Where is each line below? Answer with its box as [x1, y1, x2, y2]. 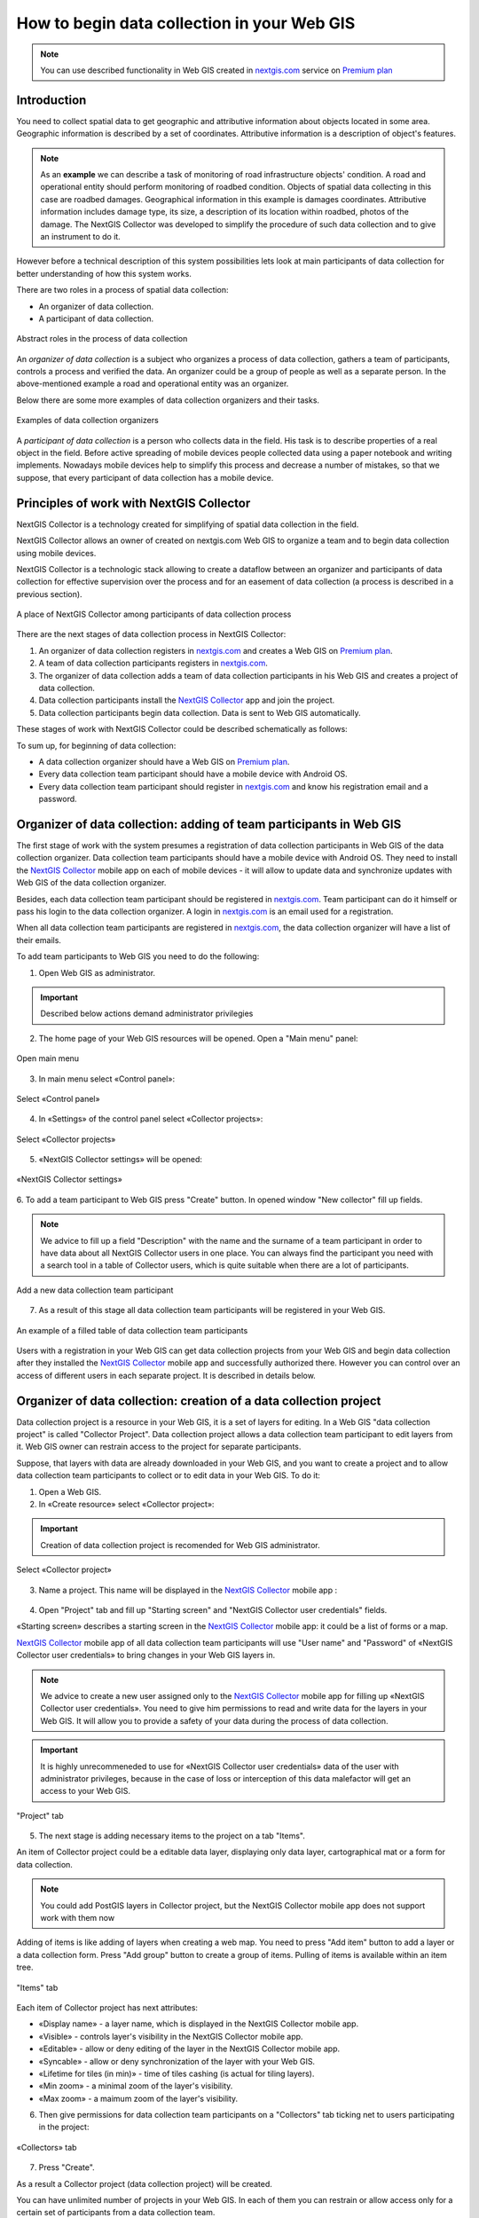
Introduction [16, 92, 87, 107]
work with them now [40, 1913, 115, 1923]
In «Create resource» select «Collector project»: [38, 1499, 215, 1510]
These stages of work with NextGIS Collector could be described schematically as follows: [16, 724, 348, 735]
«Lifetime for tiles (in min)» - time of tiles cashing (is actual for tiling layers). [38, 2068, 315, 2079]
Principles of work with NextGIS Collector [16, 495, 251, 510]
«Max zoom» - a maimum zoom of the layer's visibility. [38, 2093, 239, 2104]
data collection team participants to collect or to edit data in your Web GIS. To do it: [16, 1470, 321, 1481]
